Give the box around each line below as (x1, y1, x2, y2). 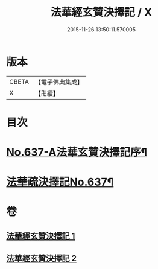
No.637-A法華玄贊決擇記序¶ (6, 145, 148, 159)
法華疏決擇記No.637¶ (6, 176, 114, 189)
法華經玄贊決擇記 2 (6, 253, 77, 264)
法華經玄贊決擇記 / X (50, 5, 153, 19)
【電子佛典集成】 (34, 78, 83, 86)
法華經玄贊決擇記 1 (6, 230, 75, 241)
